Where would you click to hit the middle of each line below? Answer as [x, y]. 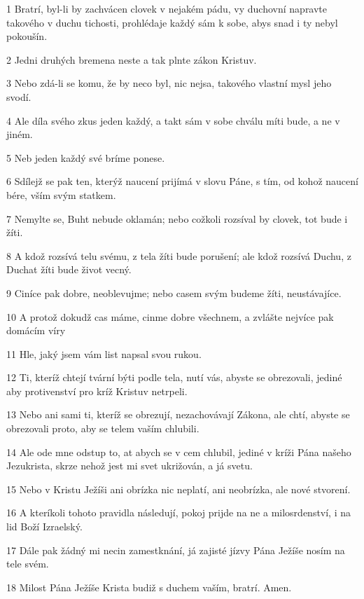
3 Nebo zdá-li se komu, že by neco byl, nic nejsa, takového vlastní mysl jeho [169, 83]
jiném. [20, 134]
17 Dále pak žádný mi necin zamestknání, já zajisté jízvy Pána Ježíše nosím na [176, 550]
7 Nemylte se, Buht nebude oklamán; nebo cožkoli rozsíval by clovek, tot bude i [177, 218]
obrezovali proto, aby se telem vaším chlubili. [103, 428]
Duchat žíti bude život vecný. [69, 269]
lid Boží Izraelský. [44, 526]
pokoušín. [27, 36]
